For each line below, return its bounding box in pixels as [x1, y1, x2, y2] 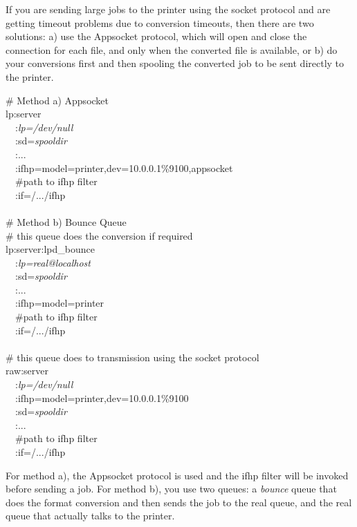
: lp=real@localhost [15, 255, 91, 269]
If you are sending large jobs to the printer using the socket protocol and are [6, 2, 331, 16]
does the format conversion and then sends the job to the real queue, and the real [6, 495, 352, 509]
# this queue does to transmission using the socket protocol [6, 349, 259, 364]
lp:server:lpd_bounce [6, 242, 95, 256]
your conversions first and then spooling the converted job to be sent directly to [6, 56, 345, 70]
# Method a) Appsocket [6, 93, 109, 107]
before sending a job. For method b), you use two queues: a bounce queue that [6, 481, 337, 496]
